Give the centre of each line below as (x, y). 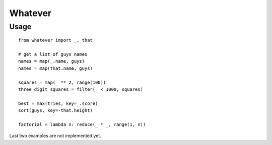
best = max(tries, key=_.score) (58, 103)
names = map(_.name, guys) (52, 61)
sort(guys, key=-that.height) (56, 111)
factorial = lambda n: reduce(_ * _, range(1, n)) (82, 124)
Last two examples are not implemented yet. (55, 136)
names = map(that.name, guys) (56, 68)
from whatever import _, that (56, 40)
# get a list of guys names (53, 54)
